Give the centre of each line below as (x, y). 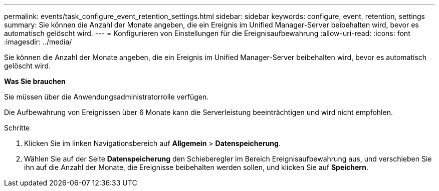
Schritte (17, 128)
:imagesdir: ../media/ (38, 42)
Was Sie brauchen (35, 81)
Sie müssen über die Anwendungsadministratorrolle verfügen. (106, 97)
